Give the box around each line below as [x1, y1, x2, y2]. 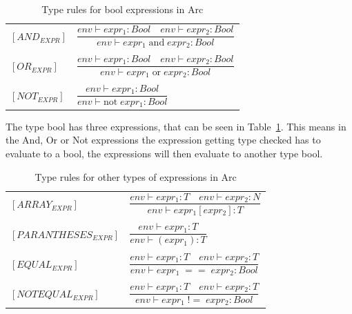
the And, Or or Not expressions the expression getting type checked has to [6, 133, 321, 147]
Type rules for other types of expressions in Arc [35, 169, 237, 184]
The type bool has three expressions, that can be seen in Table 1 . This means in [6, 119, 346, 133]
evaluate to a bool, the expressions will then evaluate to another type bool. [6, 146, 323, 161]
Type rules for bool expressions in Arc [41, 2, 204, 16]
